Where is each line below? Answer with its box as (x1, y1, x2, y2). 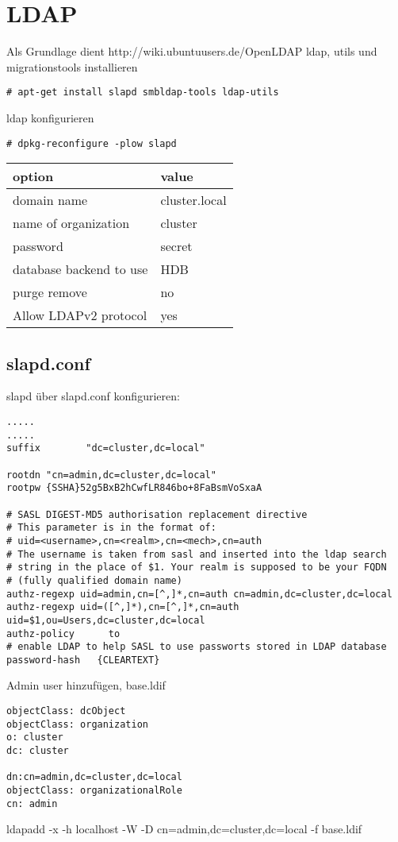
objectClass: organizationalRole (6, 785, 182, 797)
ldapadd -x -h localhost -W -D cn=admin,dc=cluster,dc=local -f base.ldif (6, 821, 362, 837)
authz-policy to (6, 628, 121, 639)
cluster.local (160, 191, 227, 210)
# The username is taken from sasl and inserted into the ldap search (6, 548, 387, 560)
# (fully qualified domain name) (6, 574, 182, 586)
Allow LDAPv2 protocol (13, 306, 147, 325)
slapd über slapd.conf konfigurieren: (6, 388, 180, 404)
